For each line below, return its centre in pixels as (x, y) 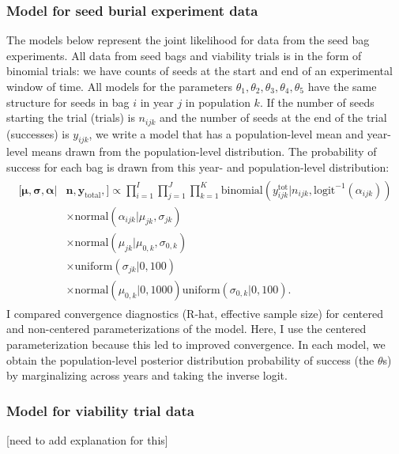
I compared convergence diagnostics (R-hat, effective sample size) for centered (195, 313)
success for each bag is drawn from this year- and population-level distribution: (198, 167)
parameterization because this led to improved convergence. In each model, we (196, 344)
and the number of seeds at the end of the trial (273, 117)
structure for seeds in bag (68, 102)
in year (157, 102)
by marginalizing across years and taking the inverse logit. (147, 375)
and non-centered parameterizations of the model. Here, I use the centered (186, 329)
